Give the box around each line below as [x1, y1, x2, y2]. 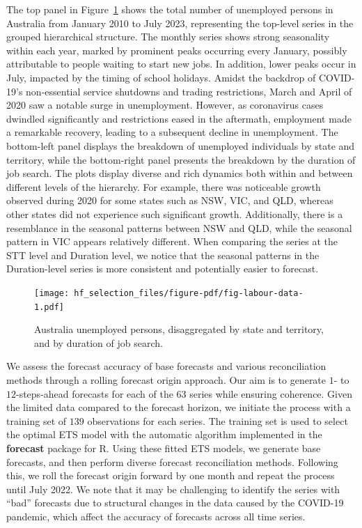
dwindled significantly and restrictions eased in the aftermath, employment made [6, 111, 352, 125]
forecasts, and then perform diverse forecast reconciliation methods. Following [6, 454, 338, 469]
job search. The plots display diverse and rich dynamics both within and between [6, 166, 353, 180]
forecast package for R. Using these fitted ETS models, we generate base [6, 440, 321, 455]
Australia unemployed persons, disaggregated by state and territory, [34, 322, 324, 336]
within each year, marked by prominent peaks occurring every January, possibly [6, 42, 347, 57]
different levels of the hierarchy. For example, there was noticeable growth [6, 179, 321, 194]
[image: [34, 288, 70, 298]
